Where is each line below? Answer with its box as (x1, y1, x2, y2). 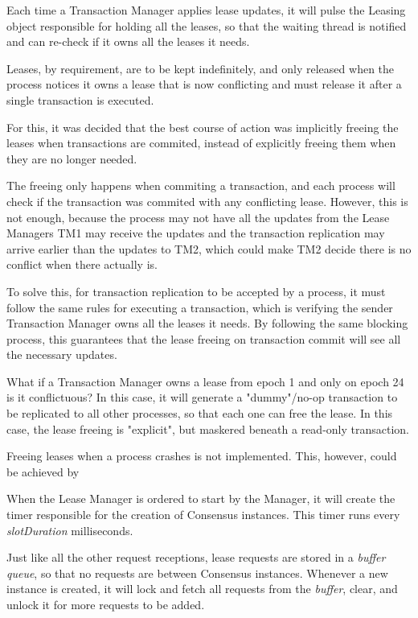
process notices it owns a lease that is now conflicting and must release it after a (6, 76, 402, 93)
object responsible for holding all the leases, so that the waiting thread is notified (6, 17, 407, 34)
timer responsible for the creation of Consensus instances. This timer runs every (6, 506, 400, 523)
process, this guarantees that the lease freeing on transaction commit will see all (6, 330, 401, 347)
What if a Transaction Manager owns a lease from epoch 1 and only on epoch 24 (6, 373, 404, 389)
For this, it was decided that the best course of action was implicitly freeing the (6, 118, 399, 135)
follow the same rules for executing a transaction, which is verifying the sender (6, 299, 393, 315)
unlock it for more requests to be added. (6, 596, 205, 612)
